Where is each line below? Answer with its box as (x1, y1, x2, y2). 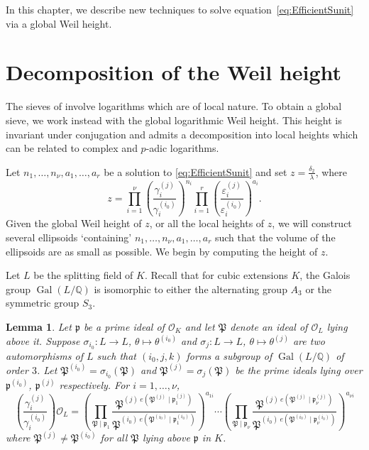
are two (292, 334, 325, 349)
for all (100, 430, 128, 445)
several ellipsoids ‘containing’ (6, 230, 132, 245)
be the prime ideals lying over (235, 362, 363, 377)
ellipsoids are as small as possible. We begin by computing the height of (6, 243, 318, 258)
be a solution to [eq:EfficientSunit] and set (104, 164, 287, 179)
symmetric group (6, 295, 79, 310)
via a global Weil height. (6, 16, 112, 31)
